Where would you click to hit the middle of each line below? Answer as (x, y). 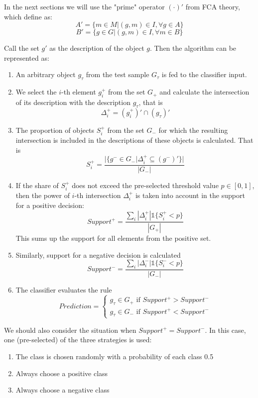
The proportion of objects (55, 130)
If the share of (37, 185)
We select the (36, 92)
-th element (79, 92)
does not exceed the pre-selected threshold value (145, 185)
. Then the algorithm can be (193, 48)
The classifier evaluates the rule (64, 289)
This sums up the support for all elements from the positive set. (113, 238)
